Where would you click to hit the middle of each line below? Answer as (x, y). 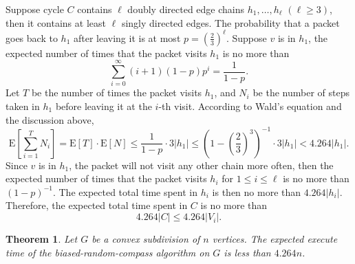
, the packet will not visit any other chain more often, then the (201, 165)
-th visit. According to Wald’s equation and (250, 106)
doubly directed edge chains (186, 9)
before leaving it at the (104, 106)
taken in (23, 106)
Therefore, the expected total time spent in (97, 205)
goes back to (32, 37)
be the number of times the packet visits (117, 92)
